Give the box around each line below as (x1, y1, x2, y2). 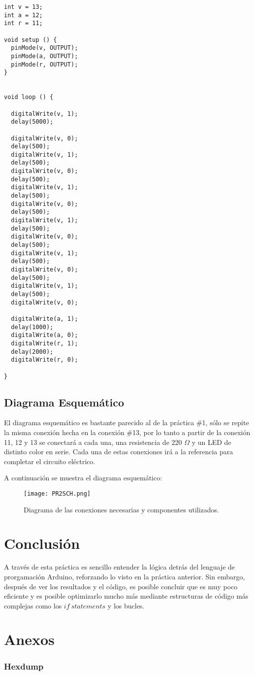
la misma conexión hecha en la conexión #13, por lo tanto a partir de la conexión (4, 427, 251, 437)
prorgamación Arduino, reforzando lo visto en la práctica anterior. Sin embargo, (4, 571, 245, 581)
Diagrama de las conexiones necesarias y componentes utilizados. (24, 504, 219, 514)
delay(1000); (11, 323, 54, 331)
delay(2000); (11, 348, 54, 355)
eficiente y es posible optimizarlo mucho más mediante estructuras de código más (4, 591, 249, 601)
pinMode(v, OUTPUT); (11, 44, 78, 52)
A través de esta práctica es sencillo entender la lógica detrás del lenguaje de (4, 562, 235, 572)
